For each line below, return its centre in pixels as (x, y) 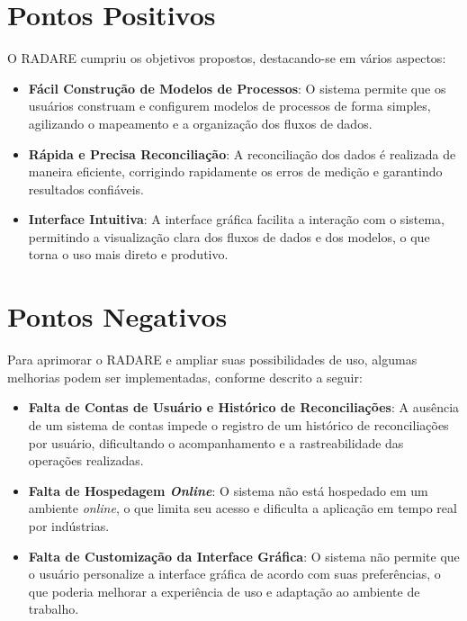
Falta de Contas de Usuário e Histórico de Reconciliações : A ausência (244, 407)
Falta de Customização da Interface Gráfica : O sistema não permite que (244, 556)
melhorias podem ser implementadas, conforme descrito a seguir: (185, 377)
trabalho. (54, 609)
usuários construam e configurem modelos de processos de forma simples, (229, 106)
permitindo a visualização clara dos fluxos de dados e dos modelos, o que (229, 236)
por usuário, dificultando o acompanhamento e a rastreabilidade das (216, 442)
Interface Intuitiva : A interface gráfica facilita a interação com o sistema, (237, 219)
